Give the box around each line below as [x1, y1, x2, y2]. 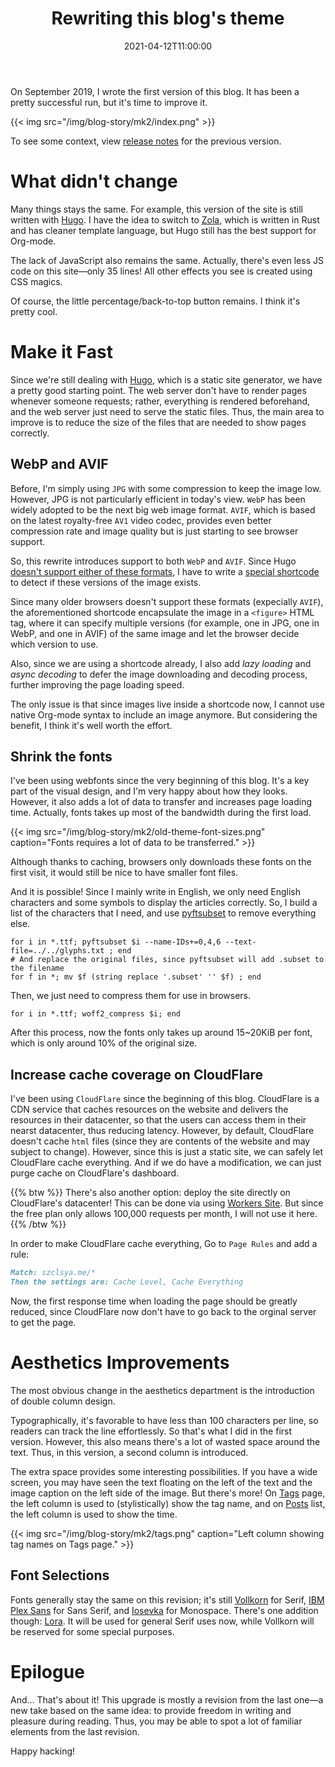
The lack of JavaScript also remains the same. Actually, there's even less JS [10, 254, 324, 266]
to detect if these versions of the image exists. [10, 576, 202, 588]
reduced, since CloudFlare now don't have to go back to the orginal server [10, 1306, 317, 1317]
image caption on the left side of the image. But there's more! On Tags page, [10, 1487, 326, 1499]
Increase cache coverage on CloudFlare [10, 1066, 264, 1083]
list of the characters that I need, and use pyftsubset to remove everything [10, 907, 317, 919]
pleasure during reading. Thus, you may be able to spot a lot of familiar [10, 1715, 303, 1727]
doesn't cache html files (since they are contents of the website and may [10, 1135, 311, 1147]
